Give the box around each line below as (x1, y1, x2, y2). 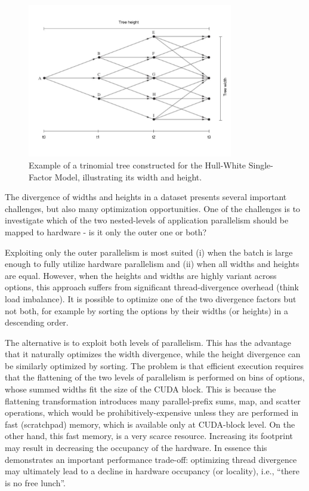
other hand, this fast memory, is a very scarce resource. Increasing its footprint (5, 429, 293, 442)
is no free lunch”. (5, 476, 66, 489)
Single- (248, 158, 273, 171)
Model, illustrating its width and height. (54, 170, 202, 183)
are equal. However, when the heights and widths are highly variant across (5, 269, 277, 281)
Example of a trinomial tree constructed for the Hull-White (29, 158, 246, 171)
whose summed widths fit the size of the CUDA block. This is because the (5, 383, 276, 395)
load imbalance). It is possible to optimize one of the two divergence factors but (5, 292, 296, 305)
